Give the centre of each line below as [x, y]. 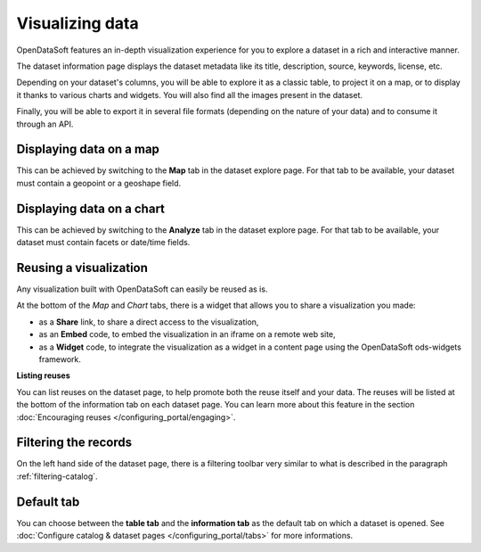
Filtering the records [74, 443]
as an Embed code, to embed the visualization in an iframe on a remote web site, [187, 334]
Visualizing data [77, 23]
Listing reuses [43, 375]
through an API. [45, 124]
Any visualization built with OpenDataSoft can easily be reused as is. [142, 289]
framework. [60, 359]
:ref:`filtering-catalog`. [57, 476]
